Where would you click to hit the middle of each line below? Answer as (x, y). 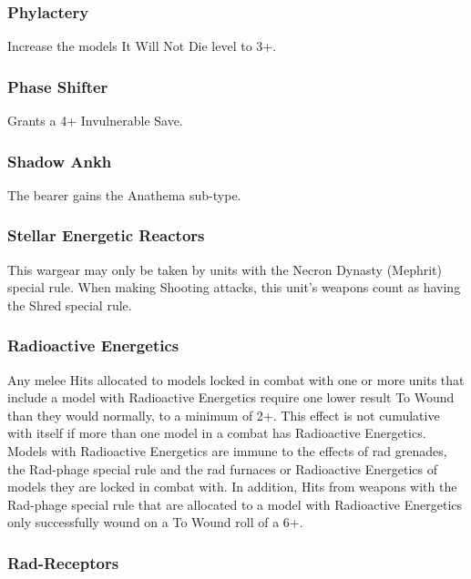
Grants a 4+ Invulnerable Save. (95, 121)
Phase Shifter (58, 86)
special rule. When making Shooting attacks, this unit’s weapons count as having (234, 287)
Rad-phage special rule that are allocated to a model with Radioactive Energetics (235, 504)
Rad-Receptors (63, 562)
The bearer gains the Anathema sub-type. (124, 194)
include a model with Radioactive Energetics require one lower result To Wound (231, 397)
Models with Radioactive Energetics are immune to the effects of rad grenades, (227, 451)
